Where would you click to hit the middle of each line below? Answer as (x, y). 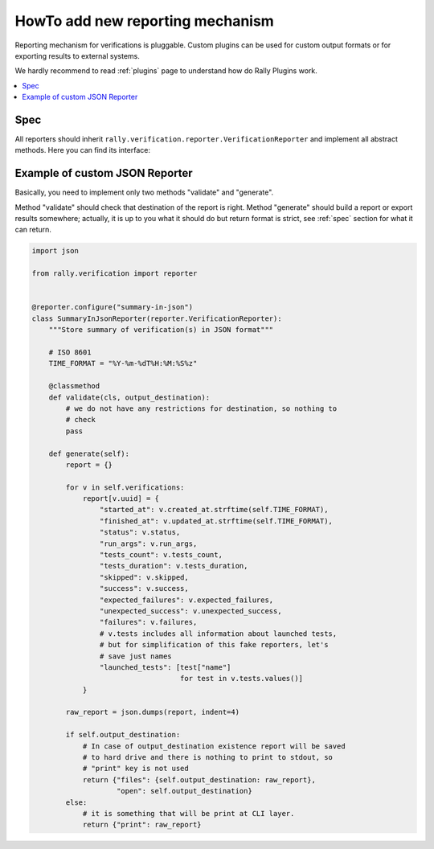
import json (55, 251)
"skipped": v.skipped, (144, 577)
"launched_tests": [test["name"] (165, 667)
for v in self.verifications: (125, 487)
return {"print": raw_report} (142, 825)
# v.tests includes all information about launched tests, (218, 634)
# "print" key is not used (135, 769)
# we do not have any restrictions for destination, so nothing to (201, 408)
